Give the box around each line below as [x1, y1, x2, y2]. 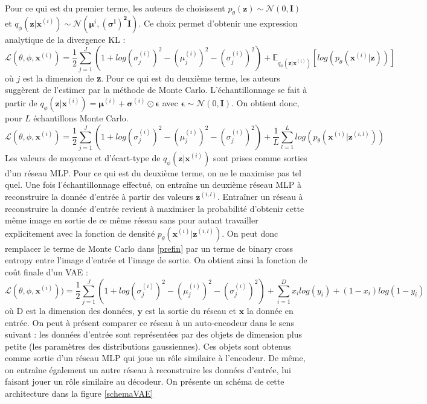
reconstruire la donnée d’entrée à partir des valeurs [5, 190, 193, 203]
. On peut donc [222, 226, 278, 239]
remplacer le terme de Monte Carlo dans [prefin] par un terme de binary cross [5, 242, 293, 254]
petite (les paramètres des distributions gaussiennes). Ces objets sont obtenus [5, 339, 291, 352]
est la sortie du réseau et [145, 304, 236, 316]
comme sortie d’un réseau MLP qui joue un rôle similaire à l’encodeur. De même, [5, 351, 306, 364]
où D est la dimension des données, [5, 304, 135, 316]
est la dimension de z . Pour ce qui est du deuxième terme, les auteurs [22, 71, 280, 84]
